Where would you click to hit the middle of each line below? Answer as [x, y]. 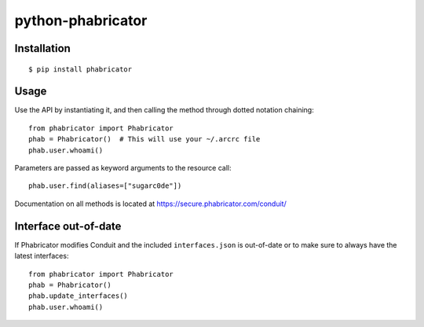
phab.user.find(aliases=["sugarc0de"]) [105, 186]
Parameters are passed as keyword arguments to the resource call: [123, 168]
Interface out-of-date [68, 226]
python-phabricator [81, 20]
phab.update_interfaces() [79, 296]
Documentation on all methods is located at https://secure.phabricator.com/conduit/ [150, 204]
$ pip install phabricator [80, 69]
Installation [42, 48]
